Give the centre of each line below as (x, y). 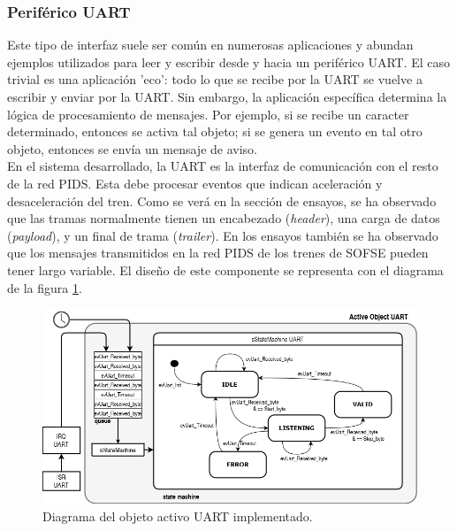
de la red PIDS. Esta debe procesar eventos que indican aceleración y (195, 183)
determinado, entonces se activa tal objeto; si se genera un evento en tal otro (215, 131)
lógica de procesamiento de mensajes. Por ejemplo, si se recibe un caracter (208, 114)
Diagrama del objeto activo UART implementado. (178, 516)
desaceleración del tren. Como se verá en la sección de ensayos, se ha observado (222, 200)
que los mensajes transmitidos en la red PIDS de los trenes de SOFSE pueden (218, 253)
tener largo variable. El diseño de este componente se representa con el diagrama (225, 269)
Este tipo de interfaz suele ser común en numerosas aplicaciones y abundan (210, 45)
